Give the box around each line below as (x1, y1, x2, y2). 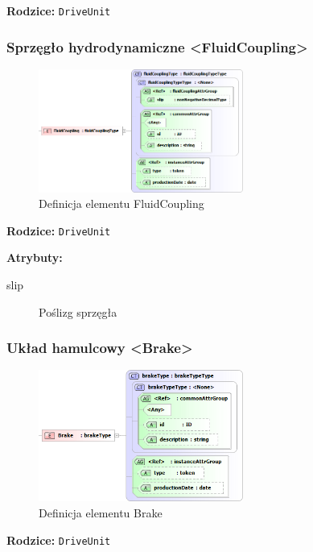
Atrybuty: (6, 249, 63, 266)
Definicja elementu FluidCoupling (39, 195, 204, 212)
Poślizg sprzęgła (39, 303, 117, 320)
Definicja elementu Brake (39, 504, 163, 521)
